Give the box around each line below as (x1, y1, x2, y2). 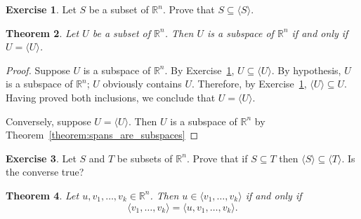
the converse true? (6, 164, 84, 179)
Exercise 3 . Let (6, 150, 77, 165)
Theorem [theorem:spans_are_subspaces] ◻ (6, 127, 199, 142)
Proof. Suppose (6, 62, 70, 77)
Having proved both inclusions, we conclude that (6, 90, 216, 104)
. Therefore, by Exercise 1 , (191, 76, 307, 91)
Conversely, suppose (6, 113, 91, 128)
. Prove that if (186, 150, 248, 165)
